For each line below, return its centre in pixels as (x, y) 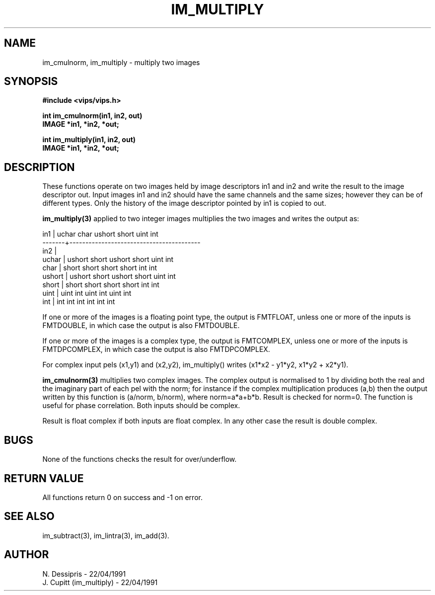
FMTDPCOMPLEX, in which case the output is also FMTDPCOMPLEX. (156, 349)
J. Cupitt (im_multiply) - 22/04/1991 (100, 582)
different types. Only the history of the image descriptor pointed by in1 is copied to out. (184, 203)
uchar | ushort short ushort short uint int (108, 259)
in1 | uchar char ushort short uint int (100, 234)
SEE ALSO (29, 516)
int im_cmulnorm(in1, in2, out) (92, 116)
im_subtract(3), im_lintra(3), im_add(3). (106, 535)
